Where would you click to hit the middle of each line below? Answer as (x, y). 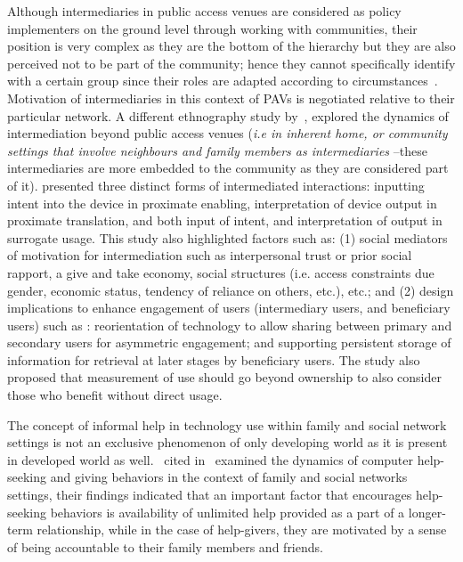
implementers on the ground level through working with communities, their (212, 28)
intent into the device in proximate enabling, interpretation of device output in (222, 203)
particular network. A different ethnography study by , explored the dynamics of (228, 115)
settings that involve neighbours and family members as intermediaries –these (217, 150)
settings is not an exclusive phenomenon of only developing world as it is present (227, 442)
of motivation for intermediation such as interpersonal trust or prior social (210, 255)
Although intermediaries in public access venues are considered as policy (204, 11)
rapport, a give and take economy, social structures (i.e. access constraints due (221, 272)
